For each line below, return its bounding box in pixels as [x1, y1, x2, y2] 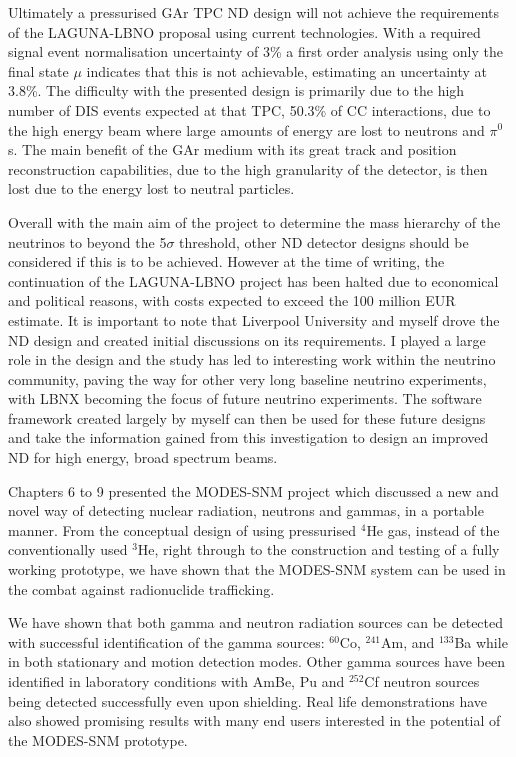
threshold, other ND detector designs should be [179, 231, 469, 252]
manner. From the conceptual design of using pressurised [8, 519, 357, 540]
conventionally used [8, 539, 128, 560]
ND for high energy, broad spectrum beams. [8, 447, 278, 468]
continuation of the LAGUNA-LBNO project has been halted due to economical [8, 270, 499, 291]
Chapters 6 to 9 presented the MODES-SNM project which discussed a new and [8, 480, 499, 501]
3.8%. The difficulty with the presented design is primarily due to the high [8, 80, 465, 101]
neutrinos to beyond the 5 [8, 231, 167, 252]
